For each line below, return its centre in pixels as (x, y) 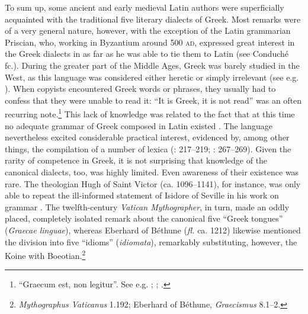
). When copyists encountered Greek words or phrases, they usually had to (140, 89)
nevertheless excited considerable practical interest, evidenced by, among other (147, 137)
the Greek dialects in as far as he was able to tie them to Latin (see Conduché (147, 54)
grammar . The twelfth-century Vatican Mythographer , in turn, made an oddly (147, 206)
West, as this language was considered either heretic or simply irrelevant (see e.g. (152, 77)
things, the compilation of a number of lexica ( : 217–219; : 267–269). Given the (148, 148)
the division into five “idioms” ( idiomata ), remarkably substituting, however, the (151, 241)
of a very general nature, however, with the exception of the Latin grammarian (148, 31)
